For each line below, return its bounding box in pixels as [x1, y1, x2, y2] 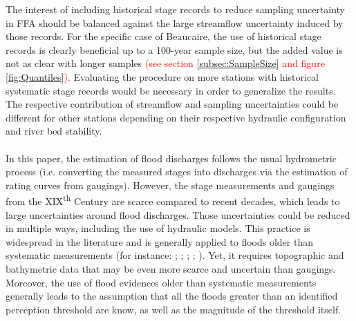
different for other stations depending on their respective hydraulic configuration [6, 110, 346, 124]
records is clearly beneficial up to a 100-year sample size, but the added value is [6, 42, 343, 57]
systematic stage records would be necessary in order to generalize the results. [6, 83, 336, 97]
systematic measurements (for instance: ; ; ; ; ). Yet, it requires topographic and [6, 248, 344, 262]
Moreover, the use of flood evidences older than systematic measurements [6, 275, 317, 289]
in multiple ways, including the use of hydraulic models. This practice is [6, 221, 310, 235]
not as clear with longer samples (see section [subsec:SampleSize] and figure [6, 56, 325, 70]
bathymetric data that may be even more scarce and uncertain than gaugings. [6, 261, 336, 275]
